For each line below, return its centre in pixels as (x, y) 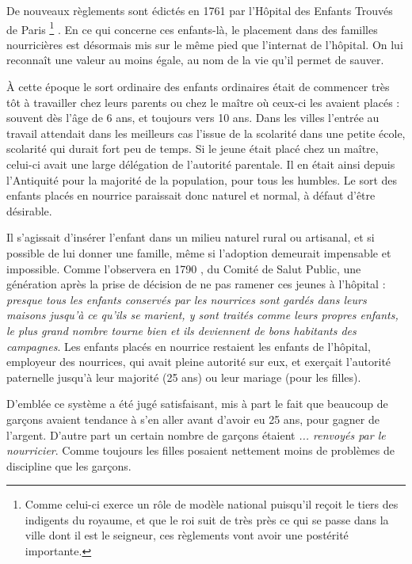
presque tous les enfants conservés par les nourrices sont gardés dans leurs (187, 299)
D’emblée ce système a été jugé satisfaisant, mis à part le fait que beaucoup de (197, 404)
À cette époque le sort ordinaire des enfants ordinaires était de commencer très (198, 87)
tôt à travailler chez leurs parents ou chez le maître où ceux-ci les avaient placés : (203, 102)
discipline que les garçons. (69, 465)
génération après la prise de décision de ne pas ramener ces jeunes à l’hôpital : (196, 284)
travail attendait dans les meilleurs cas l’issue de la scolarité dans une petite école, (206, 133)
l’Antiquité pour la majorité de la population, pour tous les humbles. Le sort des (202, 179)
